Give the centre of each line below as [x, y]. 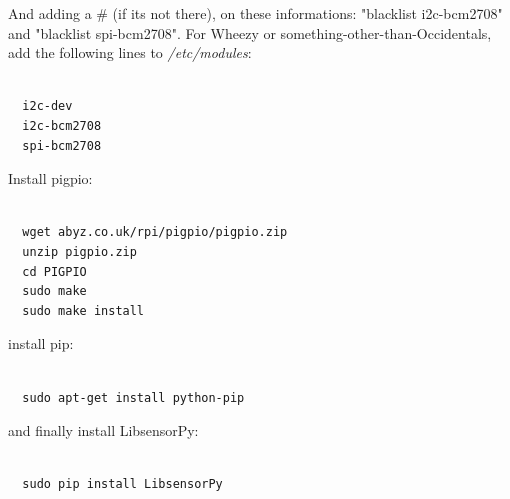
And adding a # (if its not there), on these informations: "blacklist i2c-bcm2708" [255, 13]
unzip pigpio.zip [79, 251]
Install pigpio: [50, 178]
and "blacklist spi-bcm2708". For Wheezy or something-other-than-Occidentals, [250, 32]
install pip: [41, 343]
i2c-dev [47, 106]
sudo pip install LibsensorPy [122, 484]
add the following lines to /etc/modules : [130, 52]
